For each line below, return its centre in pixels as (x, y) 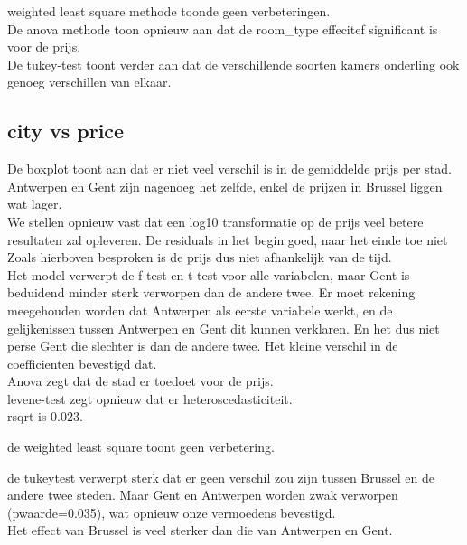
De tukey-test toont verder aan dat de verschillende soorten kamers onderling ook (233, 64)
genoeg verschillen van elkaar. (89, 82)
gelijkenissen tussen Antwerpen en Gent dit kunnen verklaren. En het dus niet (224, 328)
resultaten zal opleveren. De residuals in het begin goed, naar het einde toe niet (228, 239)
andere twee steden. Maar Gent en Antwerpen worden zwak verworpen (203, 495)
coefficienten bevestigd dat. (82, 363)
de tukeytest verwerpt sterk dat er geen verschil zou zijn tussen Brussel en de (221, 477)
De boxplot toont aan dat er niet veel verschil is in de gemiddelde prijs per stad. (229, 169)
